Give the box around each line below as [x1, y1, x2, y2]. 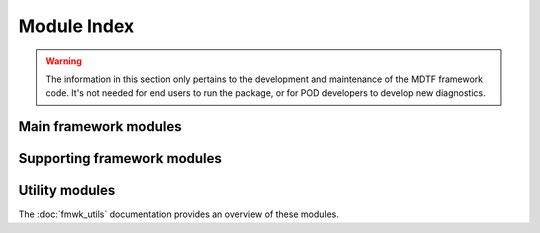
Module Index [18, 15, 135, 37]
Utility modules [18, 182, 116, 199]
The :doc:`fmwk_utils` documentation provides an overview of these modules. [18, 208, 340, 220]
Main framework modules [18, 118, 182, 135]
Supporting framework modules [18, 150, 222, 167]
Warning [45, 55, 82, 67]
